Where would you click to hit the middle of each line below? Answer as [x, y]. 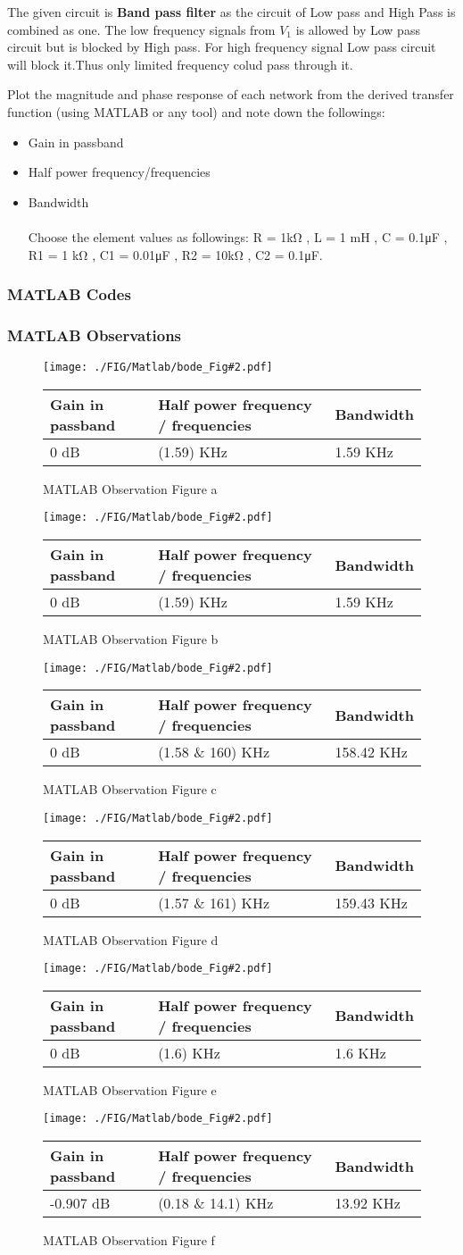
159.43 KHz [371, 902]
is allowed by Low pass [358, 29]
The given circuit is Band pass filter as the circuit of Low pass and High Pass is [231, 12]
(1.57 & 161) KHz [214, 902]
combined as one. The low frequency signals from [141, 29]
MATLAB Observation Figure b [131, 639]
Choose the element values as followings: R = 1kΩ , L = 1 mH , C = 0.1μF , [238, 236]
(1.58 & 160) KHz [214, 752]
